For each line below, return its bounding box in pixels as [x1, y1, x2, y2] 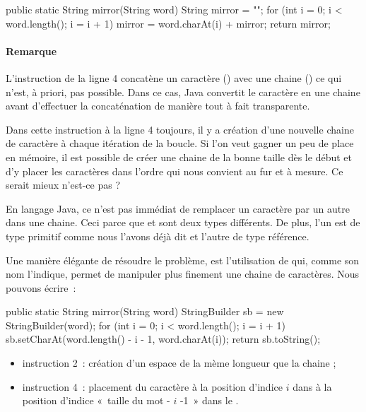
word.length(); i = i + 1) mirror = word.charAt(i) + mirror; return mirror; [6, 16, 331, 30]
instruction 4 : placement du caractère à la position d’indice [22, 379, 283, 394]
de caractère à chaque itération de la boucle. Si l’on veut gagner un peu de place [6, 136, 354, 151]
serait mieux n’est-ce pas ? [6, 177, 121, 192]
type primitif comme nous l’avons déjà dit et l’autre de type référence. [6, 228, 309, 243]
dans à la [293, 379, 332, 394]
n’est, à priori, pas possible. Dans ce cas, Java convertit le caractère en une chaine [6, 84, 360, 99]
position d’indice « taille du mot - [22, 393, 170, 408]
